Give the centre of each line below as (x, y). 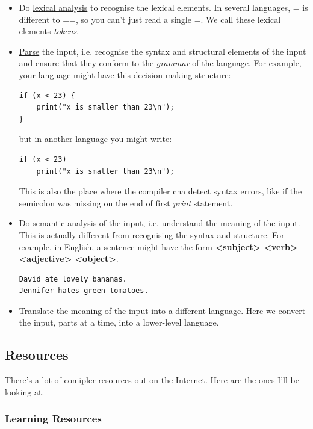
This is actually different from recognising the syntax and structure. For (152, 234)
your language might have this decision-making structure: (125, 74)
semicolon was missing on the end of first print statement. (126, 202)
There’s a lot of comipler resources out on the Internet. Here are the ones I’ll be (152, 380)
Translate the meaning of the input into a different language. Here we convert (162, 310)
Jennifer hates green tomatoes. (84, 291)
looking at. (25, 391)
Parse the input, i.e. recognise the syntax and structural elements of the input (163, 51)
